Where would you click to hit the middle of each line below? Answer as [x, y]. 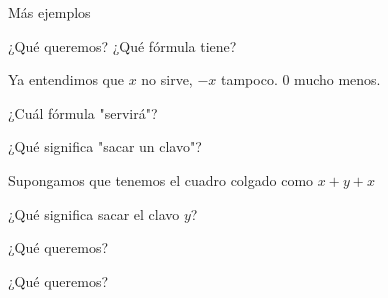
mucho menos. [337, 79]
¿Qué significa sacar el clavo [94, 213]
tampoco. [249, 79]
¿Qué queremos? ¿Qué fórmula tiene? [122, 45]
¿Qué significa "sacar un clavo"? [105, 146]
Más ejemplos [49, 12]
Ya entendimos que [66, 79]
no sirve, [167, 79]
